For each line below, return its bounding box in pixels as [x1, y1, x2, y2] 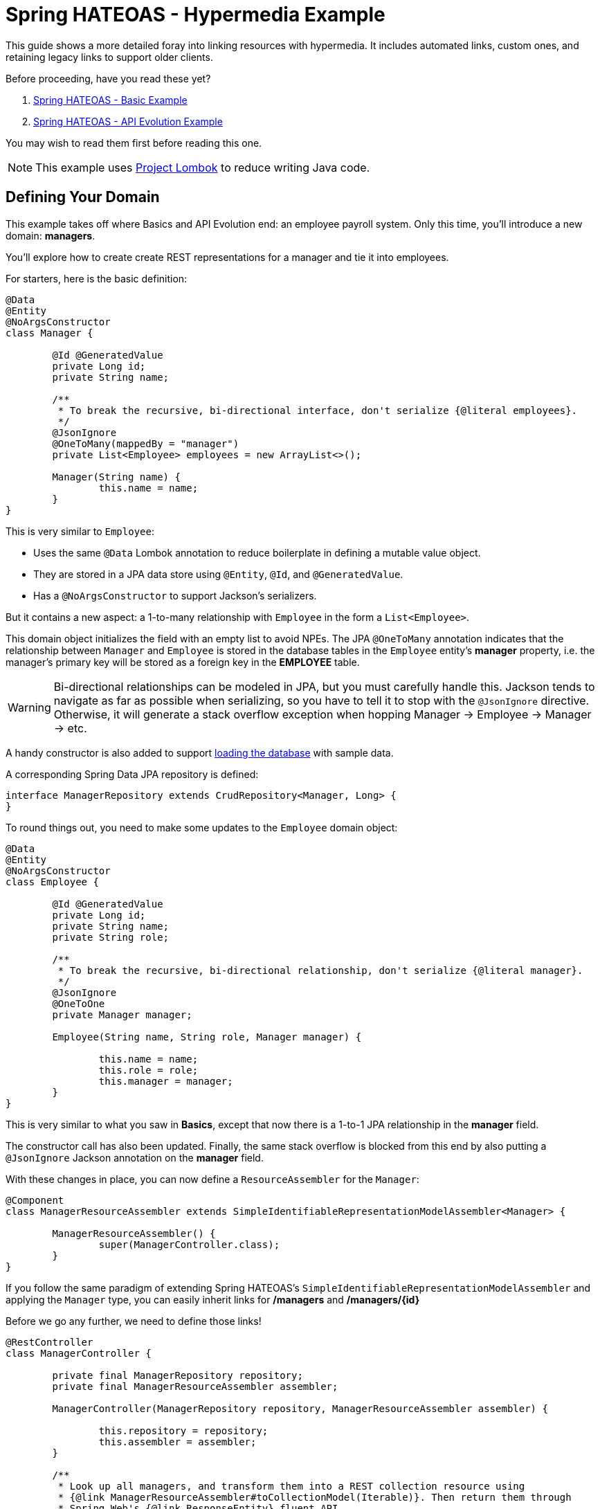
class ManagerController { [6, 1347, 152, 1359]
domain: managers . [6, 229, 96, 242]
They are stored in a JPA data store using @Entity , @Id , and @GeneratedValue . [33, 568, 403, 580]
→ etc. [53, 721, 87, 735]
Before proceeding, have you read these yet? [6, 72, 211, 84]
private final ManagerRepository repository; [52, 1369, 303, 1381]
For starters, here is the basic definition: [6, 272, 188, 284]
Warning [8, 700, 51, 714]
